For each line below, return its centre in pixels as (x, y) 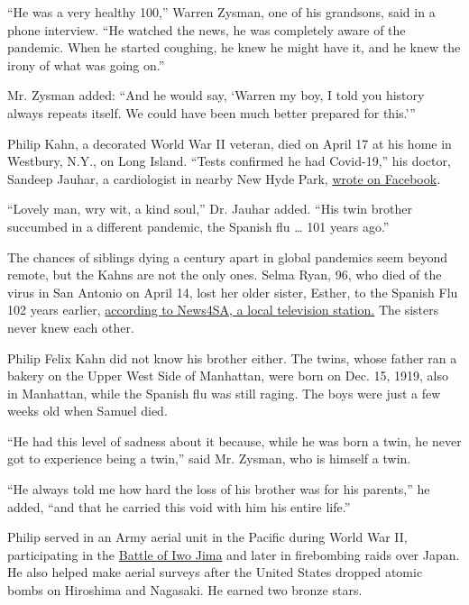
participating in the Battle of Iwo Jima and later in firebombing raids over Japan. (234, 554)
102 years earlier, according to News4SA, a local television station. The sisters (223, 310)
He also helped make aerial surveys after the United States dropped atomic (215, 572)
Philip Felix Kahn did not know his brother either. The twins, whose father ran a (232, 357)
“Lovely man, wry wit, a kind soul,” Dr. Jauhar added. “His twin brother (210, 209)
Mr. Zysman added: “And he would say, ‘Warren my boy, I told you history (216, 95)
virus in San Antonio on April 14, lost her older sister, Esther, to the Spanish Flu (233, 292)
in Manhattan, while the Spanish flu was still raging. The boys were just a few (224, 393)
